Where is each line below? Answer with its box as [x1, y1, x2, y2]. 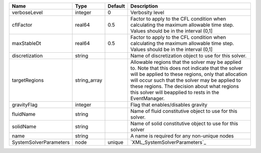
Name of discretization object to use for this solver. [130, 52, 246, 59]
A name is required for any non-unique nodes [130, 133, 234, 139]
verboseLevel [12, 9, 43, 15]
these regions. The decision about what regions [130, 83, 239, 90]
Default [107, 3, 125, 9]
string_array [75, 77, 102, 83]
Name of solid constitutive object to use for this [130, 120, 238, 127]
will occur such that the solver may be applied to [130, 77, 241, 83]
